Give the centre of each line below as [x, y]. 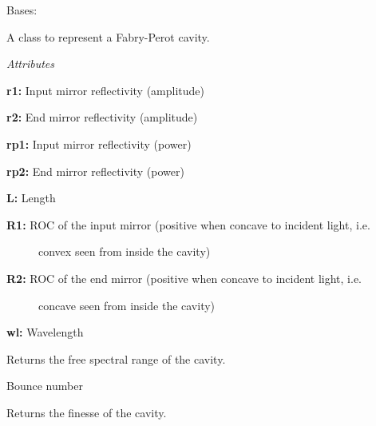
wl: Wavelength [45, 332]
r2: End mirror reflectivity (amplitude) [102, 117]
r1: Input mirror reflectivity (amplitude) [106, 90]
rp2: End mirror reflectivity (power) [95, 171]
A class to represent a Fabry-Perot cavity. [108, 36]
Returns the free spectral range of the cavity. [116, 358]
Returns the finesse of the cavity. [87, 412]
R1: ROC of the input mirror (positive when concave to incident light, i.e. [188, 224]
